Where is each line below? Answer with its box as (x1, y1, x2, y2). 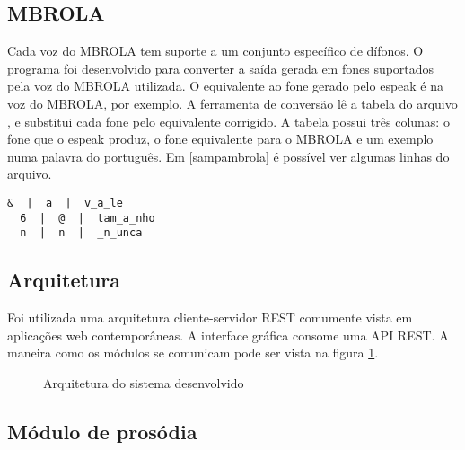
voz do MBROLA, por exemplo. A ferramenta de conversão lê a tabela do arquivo (7, 93, 458, 112)
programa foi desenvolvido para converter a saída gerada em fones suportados (7, 58, 434, 77)
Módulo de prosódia (7, 417, 197, 445)
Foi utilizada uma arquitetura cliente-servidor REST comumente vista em (7, 308, 413, 327)
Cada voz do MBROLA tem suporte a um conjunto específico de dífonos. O (7, 41, 424, 60)
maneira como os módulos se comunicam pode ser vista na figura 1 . (7, 343, 379, 362)
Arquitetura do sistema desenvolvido (43, 373, 244, 392)
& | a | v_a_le (7, 196, 123, 209)
